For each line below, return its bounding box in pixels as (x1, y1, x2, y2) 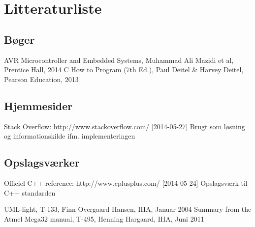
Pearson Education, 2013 (4, 74, 79, 84)
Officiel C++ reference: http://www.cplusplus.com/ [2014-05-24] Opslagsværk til (4, 177, 248, 188)
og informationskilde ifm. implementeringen (4, 131, 135, 141)
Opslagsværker (4, 155, 80, 170)
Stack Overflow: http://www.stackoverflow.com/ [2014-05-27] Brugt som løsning (4, 121, 245, 131)
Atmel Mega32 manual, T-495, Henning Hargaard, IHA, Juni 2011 (4, 213, 204, 224)
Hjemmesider (4, 98, 73, 113)
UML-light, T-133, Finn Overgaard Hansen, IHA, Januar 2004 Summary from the (4, 204, 252, 214)
